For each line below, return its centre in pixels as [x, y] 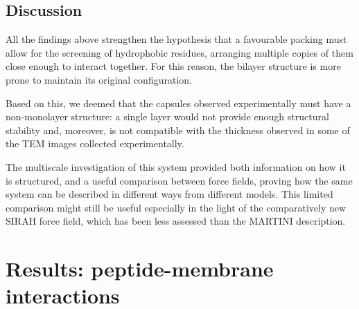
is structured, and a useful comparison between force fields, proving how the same [179, 180]
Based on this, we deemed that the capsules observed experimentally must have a [178, 103]
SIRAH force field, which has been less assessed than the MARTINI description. [176, 221]
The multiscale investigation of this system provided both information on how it [176, 166]
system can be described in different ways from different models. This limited [169, 194]
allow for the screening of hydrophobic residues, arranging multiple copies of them [179, 52]
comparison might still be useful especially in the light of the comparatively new [176, 207]
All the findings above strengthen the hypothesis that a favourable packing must [176, 39]
